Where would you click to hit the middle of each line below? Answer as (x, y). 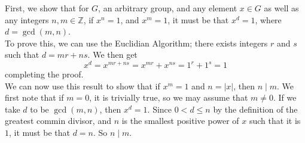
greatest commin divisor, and (58, 121)
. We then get (112, 55)
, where (268, 19)
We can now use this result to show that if (83, 86)
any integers (27, 19)
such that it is (275, 121)
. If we (285, 97)
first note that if (34, 97)
